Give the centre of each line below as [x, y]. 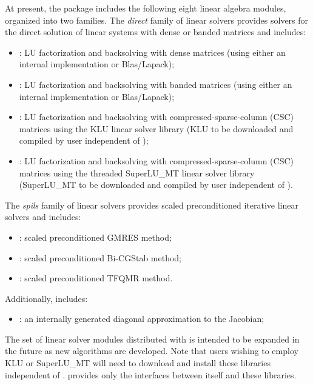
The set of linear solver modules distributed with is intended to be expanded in [152, 339]
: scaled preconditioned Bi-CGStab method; [100, 257]
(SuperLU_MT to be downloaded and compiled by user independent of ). [156, 185]
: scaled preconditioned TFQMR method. [96, 278]
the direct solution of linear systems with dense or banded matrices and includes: [156, 32]
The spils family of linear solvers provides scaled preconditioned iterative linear [152, 205]
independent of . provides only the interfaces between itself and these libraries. [151, 374]
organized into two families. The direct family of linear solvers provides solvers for [157, 20]
